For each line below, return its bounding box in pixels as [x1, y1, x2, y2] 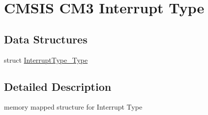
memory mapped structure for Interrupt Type [4, 102, 143, 112]
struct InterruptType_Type [4, 54, 88, 65]
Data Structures [4, 31, 88, 46]
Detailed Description [4, 78, 112, 94]
